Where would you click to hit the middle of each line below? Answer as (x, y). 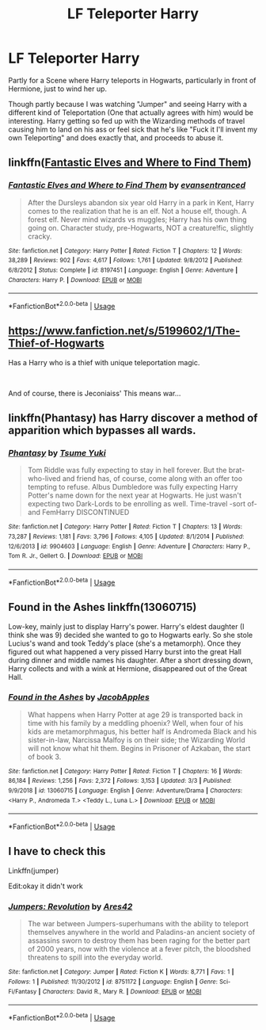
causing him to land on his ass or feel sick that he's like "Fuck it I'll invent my (133, 129)
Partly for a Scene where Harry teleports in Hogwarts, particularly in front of (132, 80)
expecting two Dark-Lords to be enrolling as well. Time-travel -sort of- (142, 504)
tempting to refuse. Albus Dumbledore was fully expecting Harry (133, 487)
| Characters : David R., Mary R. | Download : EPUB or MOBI (120, 991)
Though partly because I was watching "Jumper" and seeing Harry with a (128, 104)
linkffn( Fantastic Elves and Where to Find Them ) (130, 163)
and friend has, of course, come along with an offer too (152, 479)
